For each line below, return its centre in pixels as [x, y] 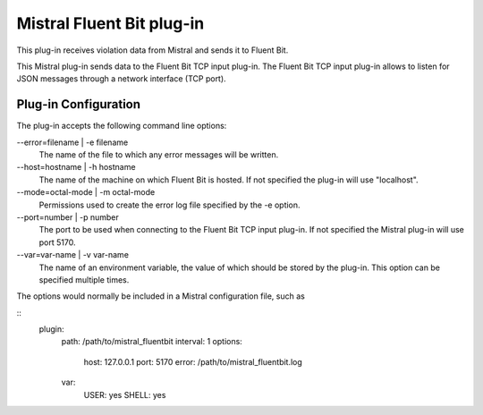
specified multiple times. [84, 279]
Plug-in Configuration [79, 104]
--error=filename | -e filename [72, 142]
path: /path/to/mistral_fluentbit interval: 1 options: [152, 342]
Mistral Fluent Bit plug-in [110, 23]
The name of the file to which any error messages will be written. [159, 155]
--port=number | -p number [68, 217]
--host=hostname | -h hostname [76, 167]
